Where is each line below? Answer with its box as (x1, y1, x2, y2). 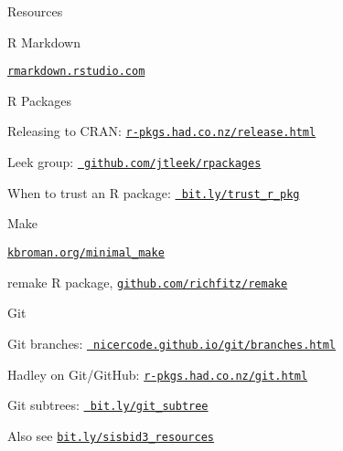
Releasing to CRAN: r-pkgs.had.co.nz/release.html (7, 121, 316, 141)
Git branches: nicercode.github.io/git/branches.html (7, 333, 336, 352)
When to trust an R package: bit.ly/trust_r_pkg (7, 183, 300, 202)
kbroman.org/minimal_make (7, 246, 165, 259)
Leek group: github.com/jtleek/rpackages (7, 152, 262, 172)
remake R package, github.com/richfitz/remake (7, 272, 288, 291)
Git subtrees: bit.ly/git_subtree (7, 395, 209, 414)
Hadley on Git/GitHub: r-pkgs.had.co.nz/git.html (7, 364, 308, 383)
